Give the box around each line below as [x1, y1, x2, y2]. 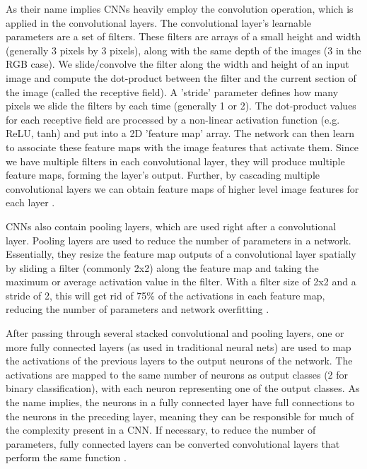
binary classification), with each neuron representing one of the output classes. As [6, 381, 360, 396]
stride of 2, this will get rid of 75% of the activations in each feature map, [6, 287, 325, 302]
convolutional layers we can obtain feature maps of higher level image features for [6, 181, 359, 196]
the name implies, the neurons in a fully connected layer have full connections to [6, 395, 355, 410]
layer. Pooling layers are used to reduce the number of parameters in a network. [6, 232, 351, 247]
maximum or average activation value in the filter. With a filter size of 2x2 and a [6, 274, 356, 289]
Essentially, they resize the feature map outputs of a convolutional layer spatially [6, 247, 356, 261]
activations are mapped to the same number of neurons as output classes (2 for [6, 367, 349, 381]
